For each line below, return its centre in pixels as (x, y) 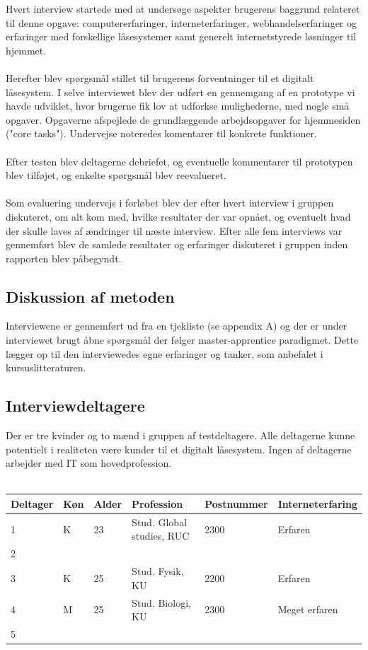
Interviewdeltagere (75, 406)
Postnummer (236, 503)
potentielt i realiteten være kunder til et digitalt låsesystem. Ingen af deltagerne (179, 449)
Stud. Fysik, (158, 571)
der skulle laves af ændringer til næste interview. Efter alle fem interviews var (174, 230)
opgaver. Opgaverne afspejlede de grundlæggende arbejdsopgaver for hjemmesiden (183, 119)
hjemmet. (26, 50)
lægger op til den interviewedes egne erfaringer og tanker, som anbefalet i (165, 353)
